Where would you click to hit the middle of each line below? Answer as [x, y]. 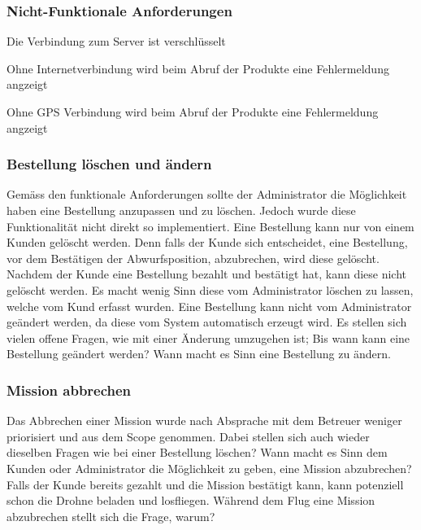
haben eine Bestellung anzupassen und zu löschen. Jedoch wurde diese [181, 210]
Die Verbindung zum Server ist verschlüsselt [116, 41]
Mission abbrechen [69, 390]
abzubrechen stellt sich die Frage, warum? [111, 516]
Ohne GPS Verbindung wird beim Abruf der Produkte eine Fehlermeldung [193, 112]
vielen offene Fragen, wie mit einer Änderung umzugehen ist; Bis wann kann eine [208, 337]
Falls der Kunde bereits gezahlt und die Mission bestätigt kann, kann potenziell [205, 484]
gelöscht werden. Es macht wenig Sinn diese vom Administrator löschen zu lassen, [210, 289]
